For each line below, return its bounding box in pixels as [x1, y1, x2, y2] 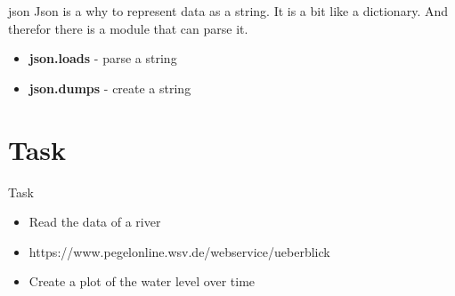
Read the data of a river [28, 212, 161, 231]
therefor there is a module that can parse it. [8, 19, 248, 37]
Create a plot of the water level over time [28, 272, 256, 291]
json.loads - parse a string [28, 49, 177, 68]
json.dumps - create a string [28, 78, 191, 97]
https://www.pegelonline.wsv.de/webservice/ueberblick [28, 242, 330, 260]
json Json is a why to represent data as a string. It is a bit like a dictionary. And [8, 2, 448, 20]
